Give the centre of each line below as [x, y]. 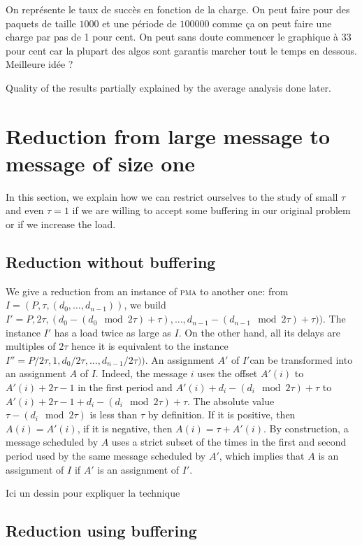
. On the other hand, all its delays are [259, 332]
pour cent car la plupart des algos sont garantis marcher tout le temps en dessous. [181, 50]
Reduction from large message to [168, 135]
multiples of [31, 346]
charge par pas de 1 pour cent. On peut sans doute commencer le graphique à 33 [179, 37]
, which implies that [262, 455]
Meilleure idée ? [39, 64]
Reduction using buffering [101, 531]
